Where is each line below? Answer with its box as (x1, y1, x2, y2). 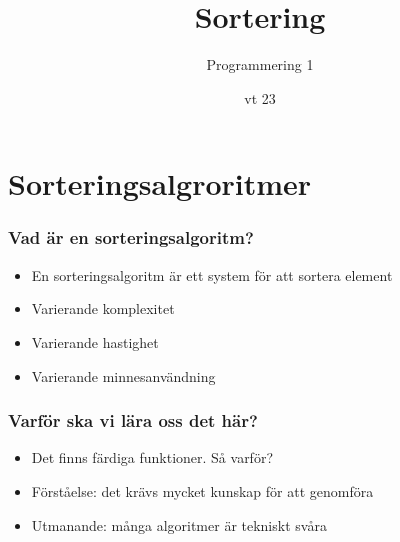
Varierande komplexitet (31, 298, 175, 319)
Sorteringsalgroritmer (8, 163, 312, 204)
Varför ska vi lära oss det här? (8, 408, 258, 433)
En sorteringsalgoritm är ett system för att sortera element (31, 264, 393, 285)
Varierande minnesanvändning (31, 365, 216, 386)
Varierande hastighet (31, 331, 159, 352)
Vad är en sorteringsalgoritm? (8, 225, 254, 250)
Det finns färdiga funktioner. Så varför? (31, 447, 274, 468)
